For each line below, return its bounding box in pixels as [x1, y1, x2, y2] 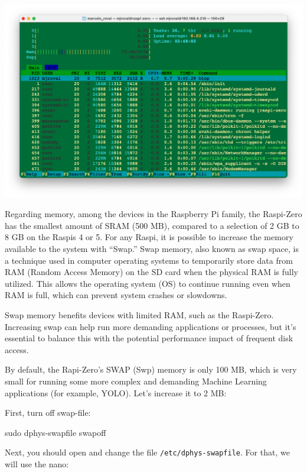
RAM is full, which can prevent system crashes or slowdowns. [5, 289, 227, 301]
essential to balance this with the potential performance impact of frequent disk [5, 332, 293, 344]
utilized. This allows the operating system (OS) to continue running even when [5, 277, 290, 289]
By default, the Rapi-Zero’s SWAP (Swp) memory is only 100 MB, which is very [5, 363, 297, 376]
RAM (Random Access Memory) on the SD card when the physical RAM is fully [5, 266, 298, 278]
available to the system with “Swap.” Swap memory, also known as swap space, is [5, 243, 299, 255]
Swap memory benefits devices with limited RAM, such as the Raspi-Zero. [5, 308, 274, 321]
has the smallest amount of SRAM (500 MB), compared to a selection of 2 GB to [5, 219, 299, 231]
